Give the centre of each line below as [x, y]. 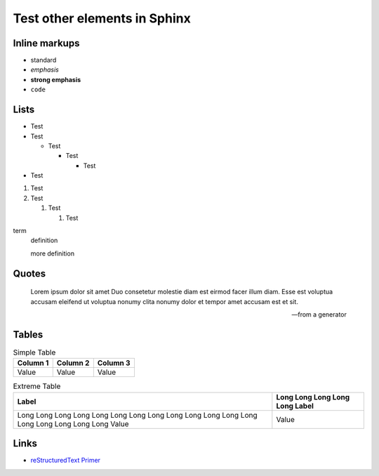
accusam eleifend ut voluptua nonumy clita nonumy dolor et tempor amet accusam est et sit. [164, 301]
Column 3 [114, 363]
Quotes [29, 273]
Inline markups [46, 43]
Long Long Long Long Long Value [73, 423]
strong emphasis [56, 79]
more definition [53, 253]
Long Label [295, 406]
